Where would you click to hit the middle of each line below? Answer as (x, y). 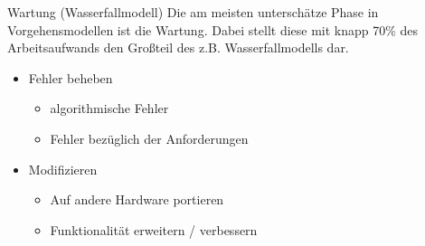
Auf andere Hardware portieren (137, 199)
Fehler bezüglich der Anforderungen (149, 138)
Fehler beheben (71, 77)
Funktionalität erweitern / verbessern (154, 229)
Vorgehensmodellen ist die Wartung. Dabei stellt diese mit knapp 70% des (213, 29)
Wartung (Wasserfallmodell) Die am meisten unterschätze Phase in (193, 12)
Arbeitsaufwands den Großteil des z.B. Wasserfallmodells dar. (178, 47)
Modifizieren (63, 169)
